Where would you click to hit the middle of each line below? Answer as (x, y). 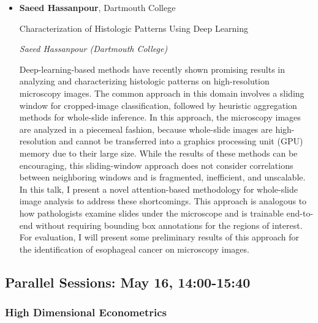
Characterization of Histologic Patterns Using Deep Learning (134, 28)
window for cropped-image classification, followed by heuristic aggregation (158, 105)
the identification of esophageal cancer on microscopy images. (134, 249)
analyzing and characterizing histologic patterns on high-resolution (144, 81)
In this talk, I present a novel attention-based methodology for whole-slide (159, 189)
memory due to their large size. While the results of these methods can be (158, 153)
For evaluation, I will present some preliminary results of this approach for (159, 237)
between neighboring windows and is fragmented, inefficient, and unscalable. (162, 177)
